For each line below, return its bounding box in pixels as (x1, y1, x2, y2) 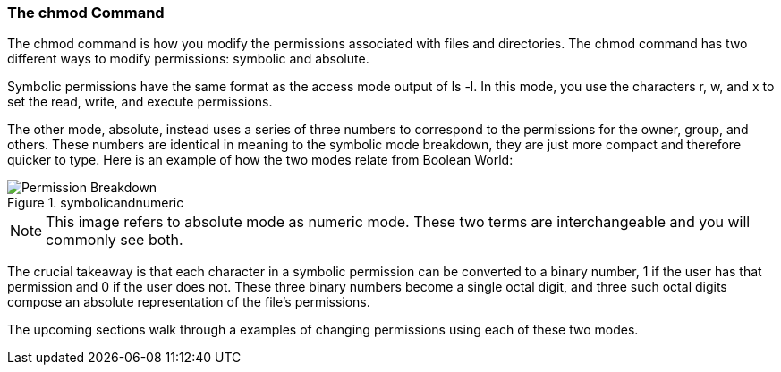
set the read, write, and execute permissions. (7, 94, 273, 110)
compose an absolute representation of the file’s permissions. (7, 294, 370, 310)
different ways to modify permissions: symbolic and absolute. (7, 51, 369, 67)
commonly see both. (46, 231, 183, 249)
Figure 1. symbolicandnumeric (7, 195, 184, 211)
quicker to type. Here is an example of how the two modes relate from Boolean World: (7, 152, 514, 168)
